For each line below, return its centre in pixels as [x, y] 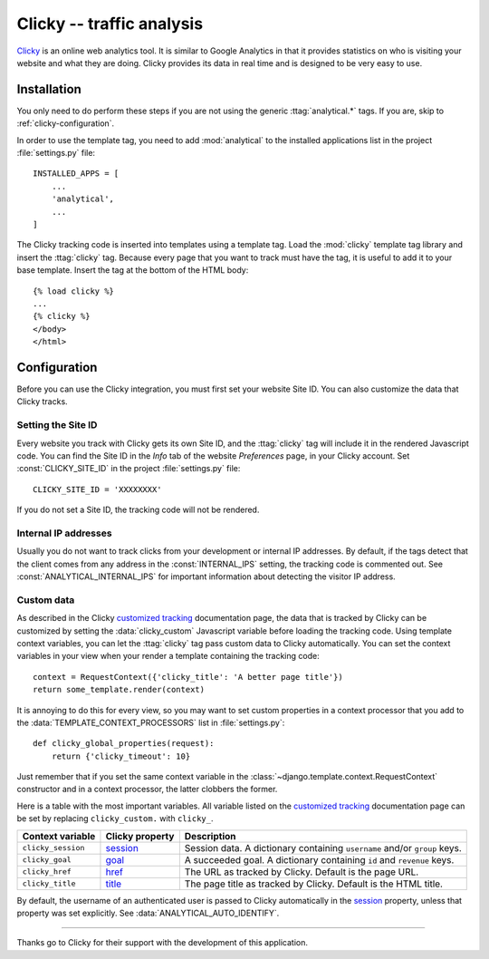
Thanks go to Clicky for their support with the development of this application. [162, 943]
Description [210, 836]
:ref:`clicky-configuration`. [66, 123]
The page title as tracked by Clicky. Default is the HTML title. [314, 884]
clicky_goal [47, 860]
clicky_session [53, 848]
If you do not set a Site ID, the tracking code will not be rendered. [138, 510]
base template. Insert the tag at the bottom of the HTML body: [133, 270]
